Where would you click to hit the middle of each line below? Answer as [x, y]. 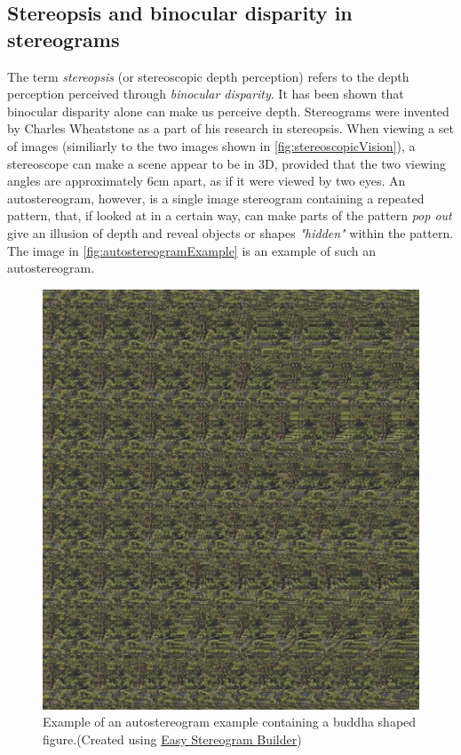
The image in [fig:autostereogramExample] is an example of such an [192, 250]
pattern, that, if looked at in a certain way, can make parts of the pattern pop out [230, 215]
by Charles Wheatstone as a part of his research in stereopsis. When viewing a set [230, 128]
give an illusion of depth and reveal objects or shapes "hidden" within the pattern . [230, 232]
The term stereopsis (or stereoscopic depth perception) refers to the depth [208, 76]
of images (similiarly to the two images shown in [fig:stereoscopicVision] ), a [211, 145]
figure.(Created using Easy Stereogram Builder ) [172, 739]
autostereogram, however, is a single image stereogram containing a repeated [216, 198]
